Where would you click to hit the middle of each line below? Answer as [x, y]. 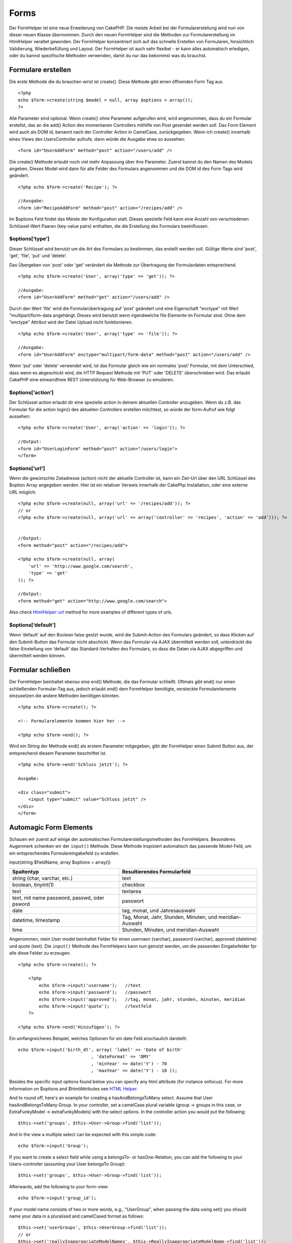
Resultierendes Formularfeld [156, 872]
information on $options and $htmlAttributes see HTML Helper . [74, 1088]
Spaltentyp [26, 872]
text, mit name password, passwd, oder [58, 898]
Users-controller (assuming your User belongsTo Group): [67, 1164]
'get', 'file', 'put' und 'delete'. [38, 256]
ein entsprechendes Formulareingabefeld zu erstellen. [64, 853]
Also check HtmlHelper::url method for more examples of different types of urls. [91, 612]
